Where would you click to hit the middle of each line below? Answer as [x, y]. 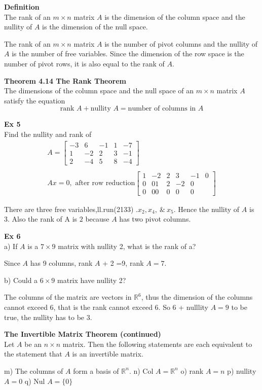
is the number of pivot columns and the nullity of [181, 43]
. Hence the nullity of [207, 209]
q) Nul [35, 381]
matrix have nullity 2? [92, 280]
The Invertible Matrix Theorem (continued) [83, 334]
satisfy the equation [35, 100]
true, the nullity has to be [44, 317]
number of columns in [162, 109]
